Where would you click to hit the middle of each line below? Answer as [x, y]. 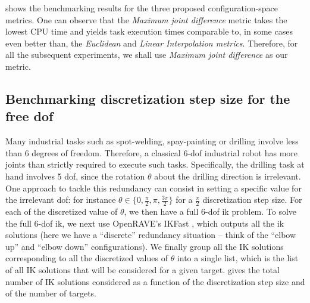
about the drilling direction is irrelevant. [228, 176]
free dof [29, 116]
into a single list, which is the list [238, 258]
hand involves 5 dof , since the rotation [75, 176]
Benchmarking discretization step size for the [148, 98]
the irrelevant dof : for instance [61, 200]
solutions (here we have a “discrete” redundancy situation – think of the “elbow [151, 235]
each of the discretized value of [62, 211]
